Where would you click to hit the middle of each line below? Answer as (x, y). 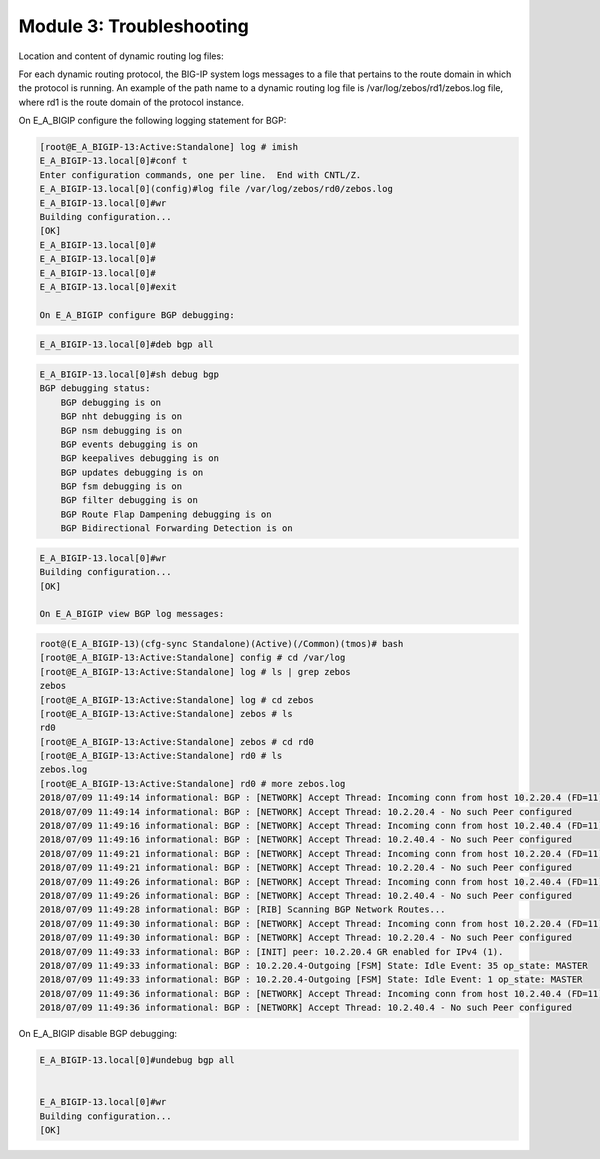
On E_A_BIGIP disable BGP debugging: (98, 1034)
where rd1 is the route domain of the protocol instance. (131, 102)
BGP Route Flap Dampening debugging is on (166, 514)
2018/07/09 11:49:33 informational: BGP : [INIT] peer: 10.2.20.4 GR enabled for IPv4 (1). (271, 951)
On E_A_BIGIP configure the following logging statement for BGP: (152, 121)
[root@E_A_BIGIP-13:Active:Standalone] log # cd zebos (176, 699)
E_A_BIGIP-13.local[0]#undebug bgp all (137, 1060)
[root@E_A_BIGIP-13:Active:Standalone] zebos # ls (166, 713)
